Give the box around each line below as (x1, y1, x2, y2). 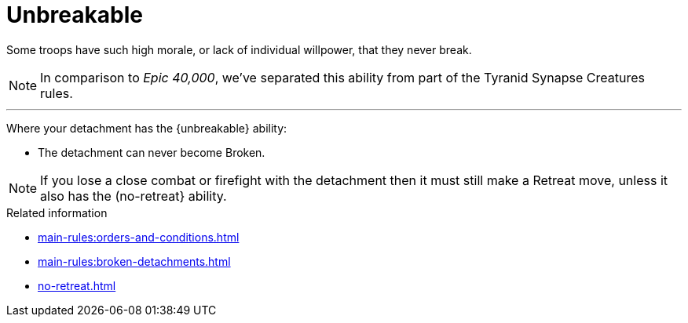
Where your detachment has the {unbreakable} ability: (6, 121, 287, 135)
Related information (6, 205, 108, 220)
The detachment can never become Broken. (38, 145, 265, 159)
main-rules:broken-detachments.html (38, 254, 231, 268)
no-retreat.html (38, 278, 116, 292)
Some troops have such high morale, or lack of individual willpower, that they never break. (6, 42, 472, 56)
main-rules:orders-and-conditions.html (38, 230, 240, 244)
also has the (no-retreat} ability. (40, 187, 227, 204)
